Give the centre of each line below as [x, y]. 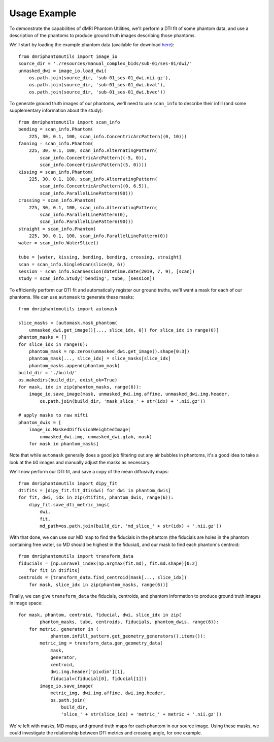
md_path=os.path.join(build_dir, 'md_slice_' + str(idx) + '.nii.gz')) [131, 526]
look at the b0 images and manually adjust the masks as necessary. [80, 462]
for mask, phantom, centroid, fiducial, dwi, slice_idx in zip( [100, 615]
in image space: [26, 603]
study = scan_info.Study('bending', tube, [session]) [87, 279]
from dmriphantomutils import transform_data [76, 556]
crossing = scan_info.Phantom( [57, 200]
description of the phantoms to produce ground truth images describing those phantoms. [103, 35]
